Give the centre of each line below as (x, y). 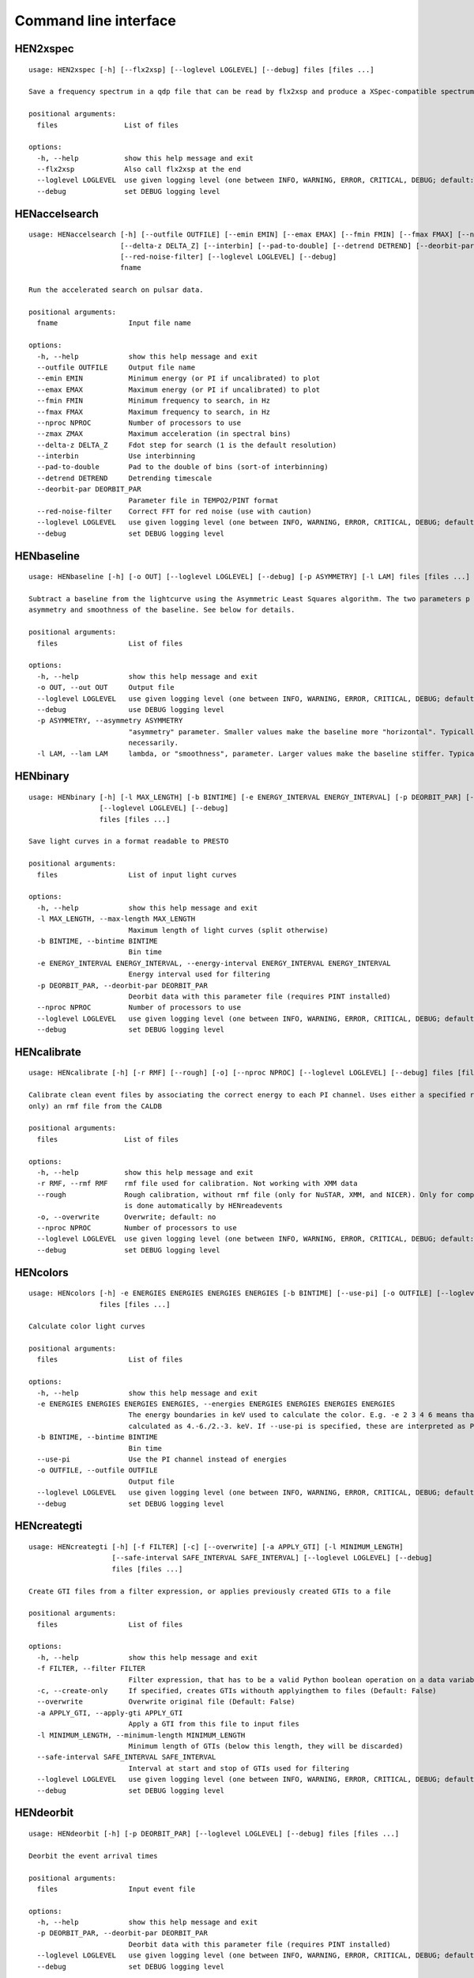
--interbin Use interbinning (116, 456)
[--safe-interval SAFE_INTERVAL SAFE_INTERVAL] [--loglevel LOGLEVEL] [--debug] (272, 1558)
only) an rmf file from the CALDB (95, 1106)
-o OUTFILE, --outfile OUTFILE (97, 1470)
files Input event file (116, 1889)
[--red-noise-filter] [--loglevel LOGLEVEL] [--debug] (228, 257)
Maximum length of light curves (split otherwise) (228, 930)
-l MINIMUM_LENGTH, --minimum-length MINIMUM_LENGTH (141, 1735)
